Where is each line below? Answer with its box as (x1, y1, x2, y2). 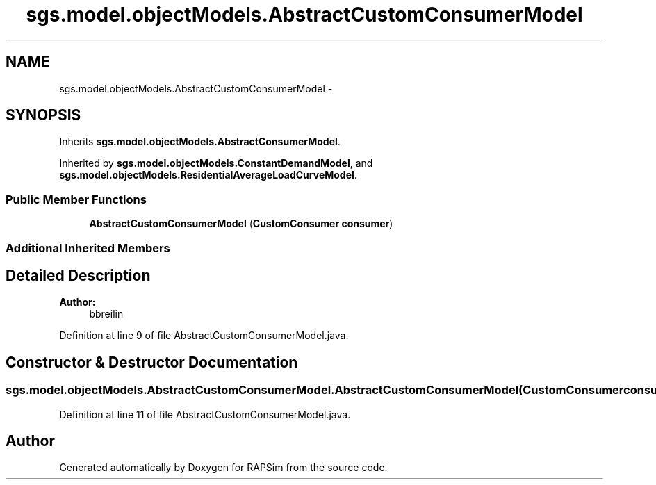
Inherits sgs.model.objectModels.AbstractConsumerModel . (59, 135, 341, 148)
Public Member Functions (6, 192, 147, 206)
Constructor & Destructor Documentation (6, 353, 298, 371)
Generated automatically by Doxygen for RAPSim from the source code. (59, 461, 388, 474)
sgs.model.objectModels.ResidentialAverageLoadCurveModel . (59, 169, 357, 181)
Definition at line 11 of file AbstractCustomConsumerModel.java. (59, 408, 351, 420)
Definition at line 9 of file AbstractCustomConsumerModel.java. (59, 329, 349, 342)
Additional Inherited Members (6, 240, 170, 255)
